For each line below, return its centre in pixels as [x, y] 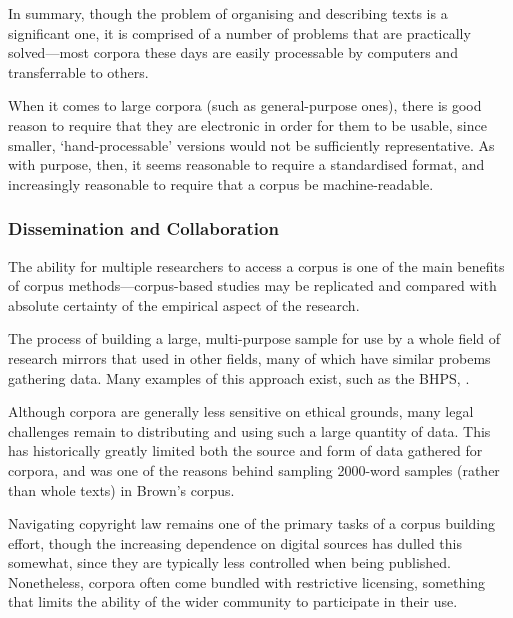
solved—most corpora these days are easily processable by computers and [233, 52]
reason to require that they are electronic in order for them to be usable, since [247, 124]
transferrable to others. [78, 71]
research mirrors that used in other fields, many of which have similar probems [249, 357]
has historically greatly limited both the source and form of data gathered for [245, 450]
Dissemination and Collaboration [143, 228]
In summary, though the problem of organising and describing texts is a [228, 13]
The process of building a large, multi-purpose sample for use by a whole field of [254, 338]
